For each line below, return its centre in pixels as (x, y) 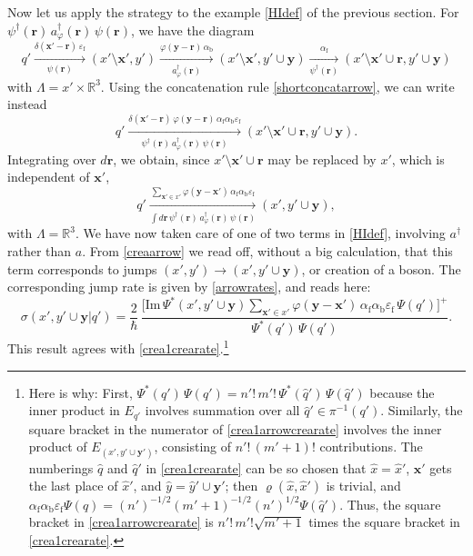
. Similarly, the (422, 410)
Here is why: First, (81, 392)
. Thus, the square (390, 504)
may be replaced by (322, 159)
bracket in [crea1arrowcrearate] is (121, 522)
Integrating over (52, 159)
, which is (418, 159)
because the (402, 392)
